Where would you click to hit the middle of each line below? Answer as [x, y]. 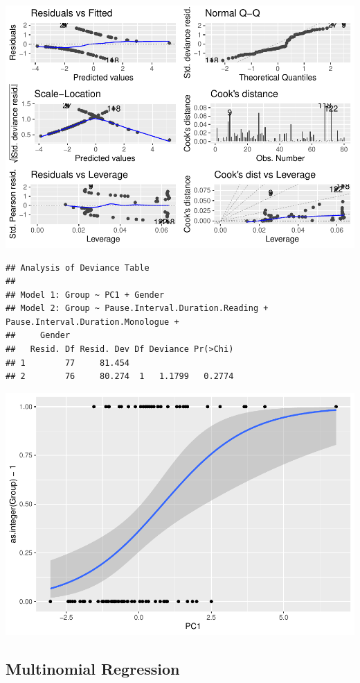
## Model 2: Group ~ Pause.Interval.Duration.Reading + [137, 309]
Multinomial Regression [93, 668]
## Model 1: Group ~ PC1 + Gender [85, 295]
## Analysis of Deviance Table [78, 268]
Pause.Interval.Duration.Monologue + [92, 322]
